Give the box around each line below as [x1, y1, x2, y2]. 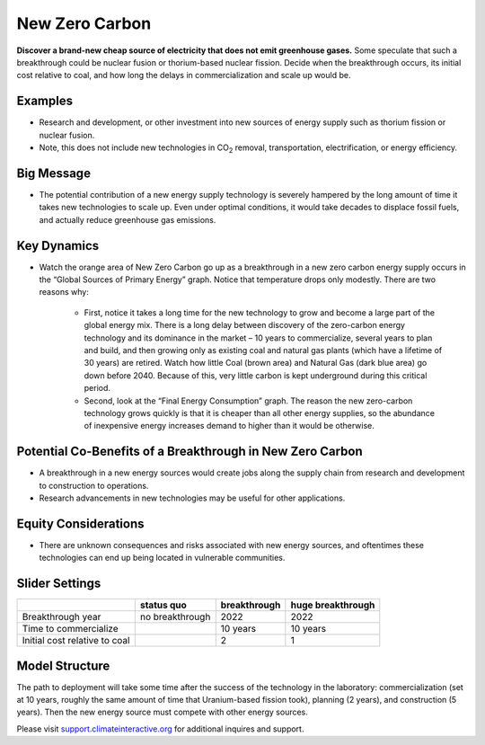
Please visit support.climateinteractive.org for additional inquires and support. [16, 723, 304, 734]
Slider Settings [16, 576, 101, 591]
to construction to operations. [39, 480, 149, 491]
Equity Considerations [16, 516, 145, 531]
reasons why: [39, 287, 90, 297]
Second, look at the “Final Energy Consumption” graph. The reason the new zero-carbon [84, 395, 413, 406]
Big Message [16, 165, 92, 181]
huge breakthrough [290, 599, 375, 611]
